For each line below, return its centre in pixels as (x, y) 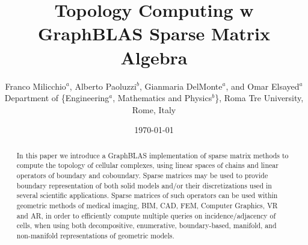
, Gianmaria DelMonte (181, 86)
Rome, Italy (154, 109)
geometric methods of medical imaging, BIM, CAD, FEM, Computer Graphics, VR (147, 205)
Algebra (154, 57)
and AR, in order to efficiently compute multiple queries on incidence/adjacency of (146, 215)
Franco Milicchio (35, 86)
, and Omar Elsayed (263, 86)
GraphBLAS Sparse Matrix (154, 33)
